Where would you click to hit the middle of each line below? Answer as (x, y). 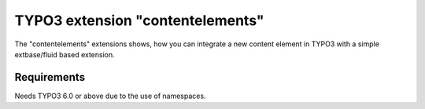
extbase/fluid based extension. (65, 54)
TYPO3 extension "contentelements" (139, 20)
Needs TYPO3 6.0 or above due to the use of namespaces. (110, 96)
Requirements (50, 77)
